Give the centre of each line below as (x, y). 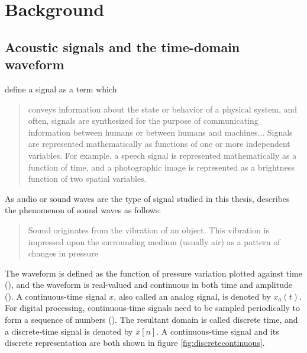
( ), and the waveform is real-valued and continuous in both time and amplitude (148, 285)
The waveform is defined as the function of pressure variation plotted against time (153, 273)
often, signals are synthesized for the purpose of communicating (143, 121)
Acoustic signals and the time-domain (122, 46)
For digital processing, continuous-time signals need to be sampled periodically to (152, 308)
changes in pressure (63, 253)
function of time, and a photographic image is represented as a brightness (161, 167)
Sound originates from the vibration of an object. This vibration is (149, 230)
